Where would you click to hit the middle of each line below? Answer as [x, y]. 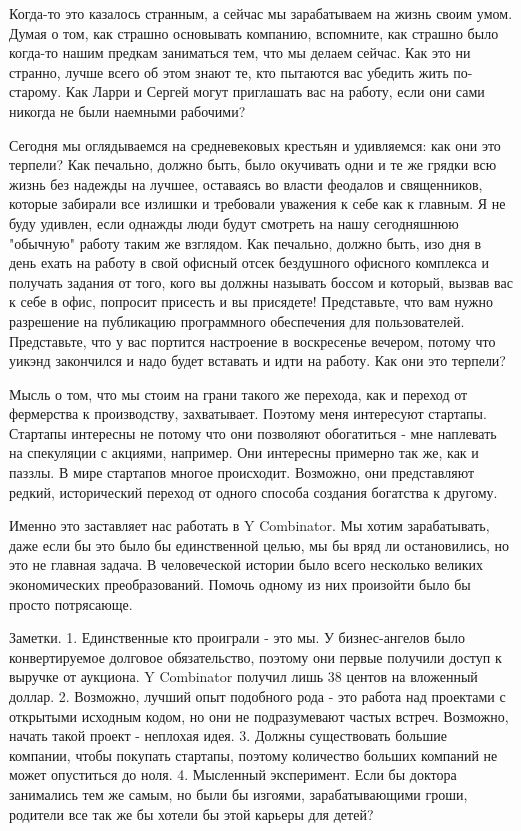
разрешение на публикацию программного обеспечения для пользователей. [237, 320]
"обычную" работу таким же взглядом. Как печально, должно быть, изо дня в [245, 242]
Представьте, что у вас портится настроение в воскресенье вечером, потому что [252, 340]
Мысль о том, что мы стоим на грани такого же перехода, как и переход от [238, 393]
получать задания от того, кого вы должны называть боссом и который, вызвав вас [261, 281]
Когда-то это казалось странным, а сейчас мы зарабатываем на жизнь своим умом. [261, 13]
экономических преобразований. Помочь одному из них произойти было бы [240, 584]
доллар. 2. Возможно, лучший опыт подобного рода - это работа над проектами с [257, 696]
